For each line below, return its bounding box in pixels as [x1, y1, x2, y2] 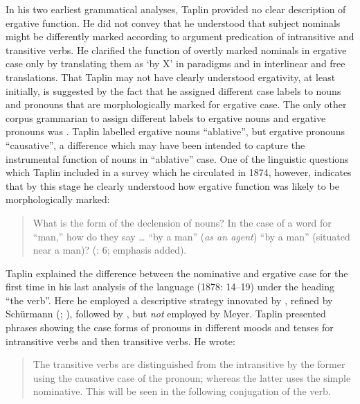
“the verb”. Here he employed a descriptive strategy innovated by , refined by [6, 292, 333, 307]
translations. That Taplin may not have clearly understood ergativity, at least [6, 69, 336, 84]
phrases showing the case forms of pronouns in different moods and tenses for [6, 320, 334, 335]
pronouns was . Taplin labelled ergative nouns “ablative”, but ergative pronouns [6, 124, 345, 139]
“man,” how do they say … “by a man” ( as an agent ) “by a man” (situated [33, 229, 350, 243]
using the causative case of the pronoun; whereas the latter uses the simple [33, 370, 351, 385]
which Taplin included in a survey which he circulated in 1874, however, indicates [6, 165, 352, 179]
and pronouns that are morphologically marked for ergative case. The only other [6, 97, 347, 112]
